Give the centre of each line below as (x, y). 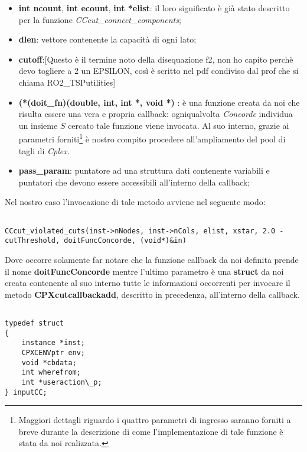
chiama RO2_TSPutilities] (67, 82)
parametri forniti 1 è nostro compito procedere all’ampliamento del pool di (152, 138)
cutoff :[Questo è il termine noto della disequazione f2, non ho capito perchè (156, 59)
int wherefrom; (51, 373)
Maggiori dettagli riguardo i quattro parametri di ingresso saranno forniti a (155, 420)
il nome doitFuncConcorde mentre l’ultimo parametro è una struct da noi (144, 271)
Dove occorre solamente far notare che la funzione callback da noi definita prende (152, 259)
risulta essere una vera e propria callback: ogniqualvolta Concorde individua (156, 114)
